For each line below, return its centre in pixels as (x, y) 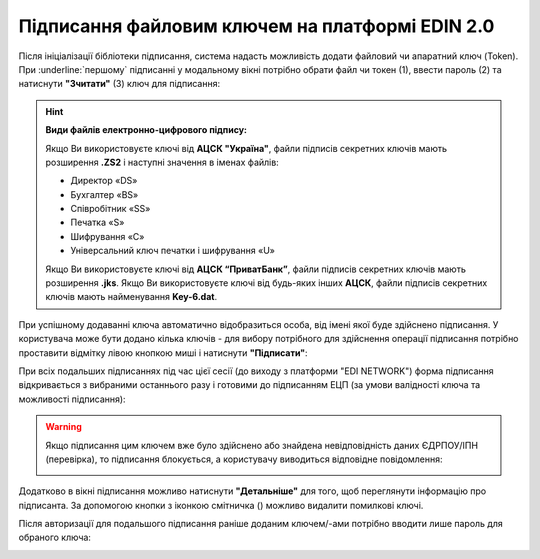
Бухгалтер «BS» (104, 194)
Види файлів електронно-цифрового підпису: (146, 130)
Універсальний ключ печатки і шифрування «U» (172, 251)
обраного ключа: (55, 537)
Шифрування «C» (107, 236)
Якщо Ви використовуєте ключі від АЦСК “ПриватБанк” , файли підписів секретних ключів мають (256, 269)
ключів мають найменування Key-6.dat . (131, 297)
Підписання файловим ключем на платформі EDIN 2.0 (256, 26)
